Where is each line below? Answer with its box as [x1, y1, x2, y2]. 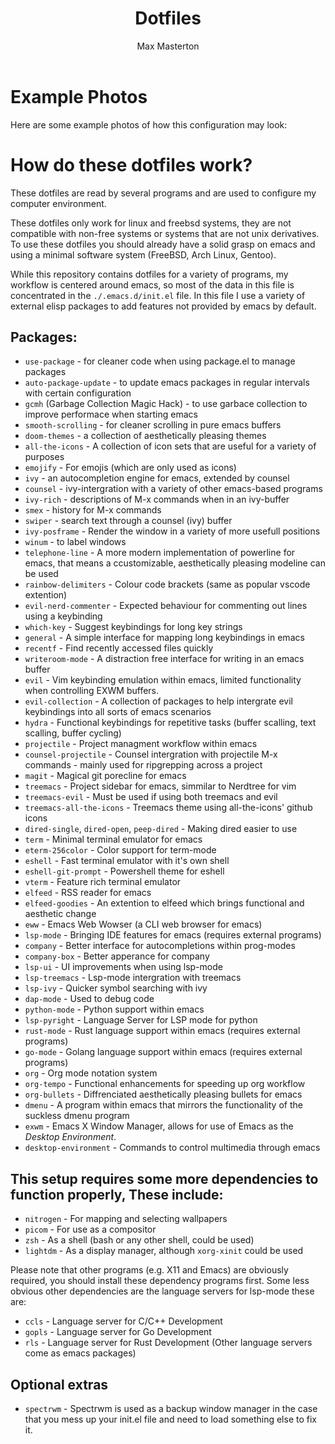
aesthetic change [24, 908, 97, 920]
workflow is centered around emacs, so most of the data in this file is [10, 278, 295, 291]
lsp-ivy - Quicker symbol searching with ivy [24, 982, 208, 994]
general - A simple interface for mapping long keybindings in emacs [24, 632, 305, 644]
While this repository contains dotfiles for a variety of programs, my [10, 268, 289, 280]
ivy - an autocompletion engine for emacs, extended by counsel [24, 472, 290, 484]
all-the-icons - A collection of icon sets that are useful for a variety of [24, 440, 317, 452]
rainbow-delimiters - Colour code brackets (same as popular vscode [24, 578, 311, 591]
